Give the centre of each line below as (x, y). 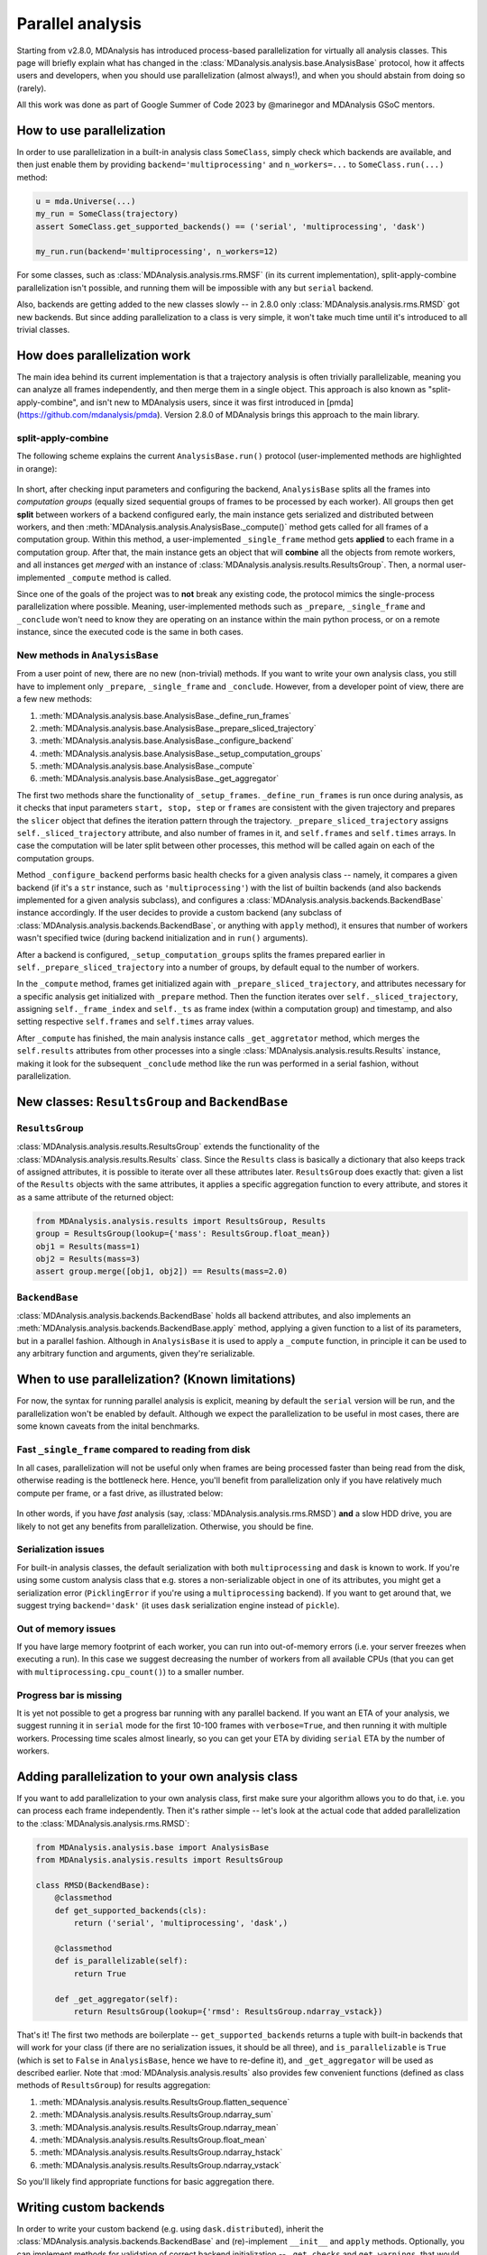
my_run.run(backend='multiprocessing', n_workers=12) (157, 252)
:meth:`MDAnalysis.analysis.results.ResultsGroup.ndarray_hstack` (161, 2152)
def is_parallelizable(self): (121, 1961)
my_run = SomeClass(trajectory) (107, 214)
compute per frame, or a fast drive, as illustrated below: (120, 1493)
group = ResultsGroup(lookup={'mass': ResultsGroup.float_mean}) (183, 1234)
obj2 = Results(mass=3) (88, 1259)
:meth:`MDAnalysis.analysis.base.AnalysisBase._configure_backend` (167, 741)
